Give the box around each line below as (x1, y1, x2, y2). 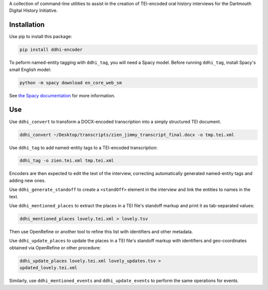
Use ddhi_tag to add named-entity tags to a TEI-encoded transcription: (9, 144, 158, 151)
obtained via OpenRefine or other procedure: (9, 244, 101, 250)
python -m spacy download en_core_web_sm (19, 80, 122, 85)
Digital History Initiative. (9, 7, 58, 13)
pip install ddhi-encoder (19, 47, 83, 53)
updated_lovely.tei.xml (19, 265, 78, 271)
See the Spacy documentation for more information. (9, 92, 116, 99)
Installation (9, 20, 45, 29)
